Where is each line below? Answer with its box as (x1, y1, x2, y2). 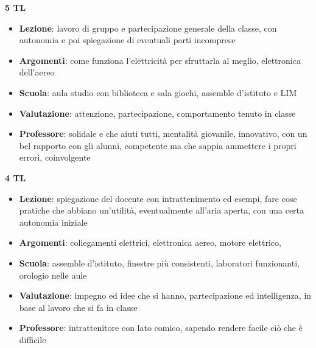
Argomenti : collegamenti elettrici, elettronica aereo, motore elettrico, (19, 236, 281, 249)
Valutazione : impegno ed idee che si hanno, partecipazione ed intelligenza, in (19, 289, 312, 302)
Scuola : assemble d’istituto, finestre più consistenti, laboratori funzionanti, (19, 256, 300, 269)
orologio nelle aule (19, 268, 87, 281)
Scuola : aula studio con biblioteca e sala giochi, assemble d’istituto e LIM (19, 86, 297, 99)
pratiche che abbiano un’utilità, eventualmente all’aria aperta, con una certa (19, 204, 304, 217)
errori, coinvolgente (19, 151, 91, 164)
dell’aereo (19, 66, 55, 78)
